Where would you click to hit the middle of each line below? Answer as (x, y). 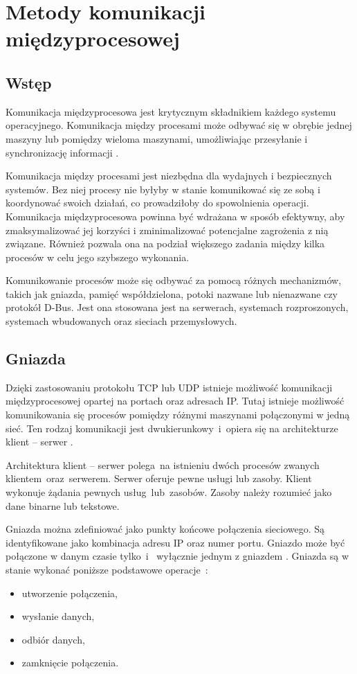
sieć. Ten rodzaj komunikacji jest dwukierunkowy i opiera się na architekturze (172, 428)
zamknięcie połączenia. (70, 663)
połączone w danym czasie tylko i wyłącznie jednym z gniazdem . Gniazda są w (177, 556)
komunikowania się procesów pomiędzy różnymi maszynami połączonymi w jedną (178, 415)
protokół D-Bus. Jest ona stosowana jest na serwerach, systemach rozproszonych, (177, 307)
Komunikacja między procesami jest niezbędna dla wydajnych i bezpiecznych (169, 176)
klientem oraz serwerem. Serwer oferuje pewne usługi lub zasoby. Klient (159, 478)
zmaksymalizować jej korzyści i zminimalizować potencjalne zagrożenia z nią (167, 230)
